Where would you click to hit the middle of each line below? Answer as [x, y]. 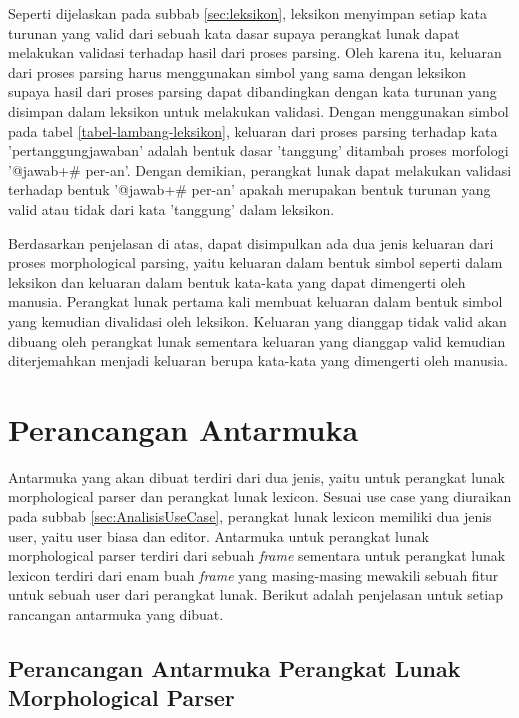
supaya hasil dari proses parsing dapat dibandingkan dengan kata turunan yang [252, 91]
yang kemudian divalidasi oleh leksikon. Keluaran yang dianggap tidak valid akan [257, 320]
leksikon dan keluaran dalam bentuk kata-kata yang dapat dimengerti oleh [237, 281]
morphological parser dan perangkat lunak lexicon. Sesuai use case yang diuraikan [260, 496]
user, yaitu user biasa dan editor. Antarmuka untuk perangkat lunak [218, 535]
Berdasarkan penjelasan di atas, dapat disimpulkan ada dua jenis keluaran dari [251, 242]
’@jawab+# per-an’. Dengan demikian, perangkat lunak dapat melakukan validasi [260, 169]
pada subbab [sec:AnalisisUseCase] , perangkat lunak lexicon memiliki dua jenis [250, 516]
